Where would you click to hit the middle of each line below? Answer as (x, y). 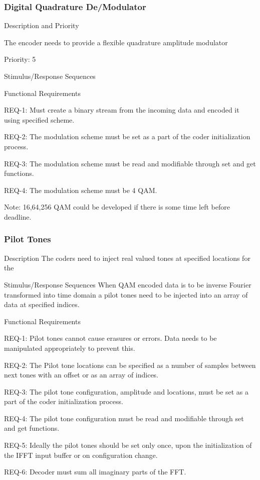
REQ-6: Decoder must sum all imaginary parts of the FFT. (95, 472)
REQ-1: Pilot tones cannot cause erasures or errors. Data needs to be (110, 338)
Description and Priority (42, 25)
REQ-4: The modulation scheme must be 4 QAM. (81, 190)
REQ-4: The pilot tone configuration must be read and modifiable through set (124, 418)
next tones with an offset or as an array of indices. (81, 375)
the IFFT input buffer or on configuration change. (81, 455)
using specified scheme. (39, 119)
